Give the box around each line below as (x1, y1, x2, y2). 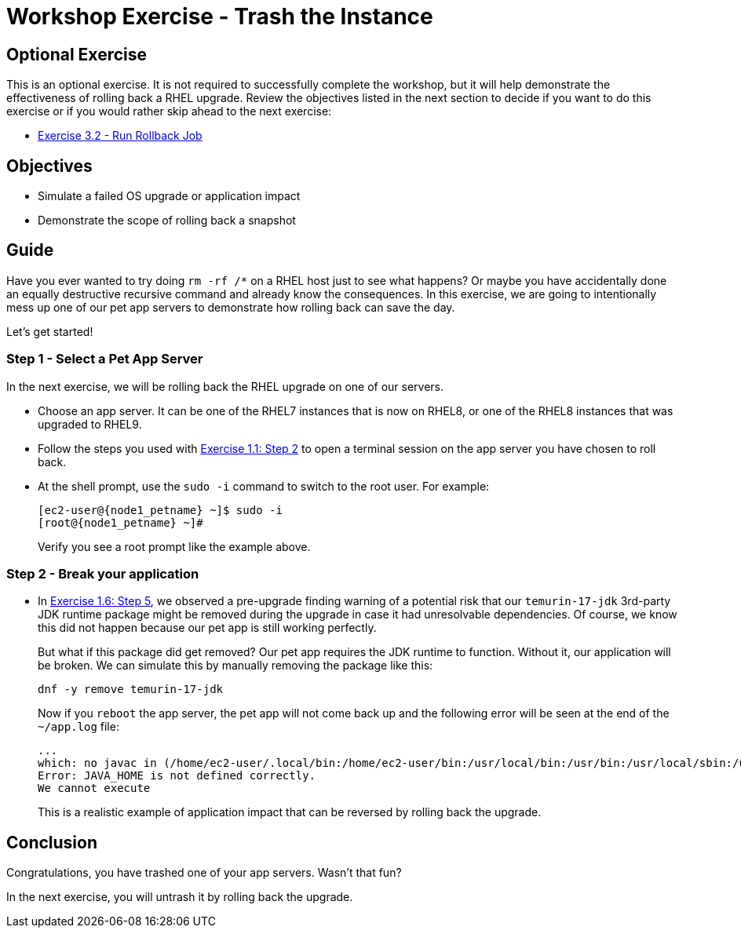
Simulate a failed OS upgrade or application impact (38, 189, 301, 203)
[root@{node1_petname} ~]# (38, 516, 203, 529)
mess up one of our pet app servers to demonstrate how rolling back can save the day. (6, 300, 455, 314)
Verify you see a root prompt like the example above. (38, 539, 311, 553)
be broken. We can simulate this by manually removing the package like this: (38, 659, 433, 673)
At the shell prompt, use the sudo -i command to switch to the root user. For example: (38, 479, 490, 493)
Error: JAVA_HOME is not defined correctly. (38, 769, 316, 783)
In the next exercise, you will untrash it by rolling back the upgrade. (6, 890, 353, 904)
